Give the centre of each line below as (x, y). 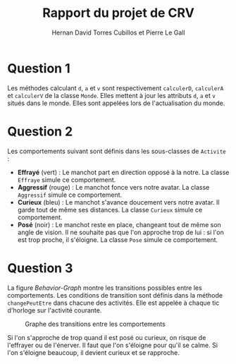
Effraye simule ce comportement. (67, 180)
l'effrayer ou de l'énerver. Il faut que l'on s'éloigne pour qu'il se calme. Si (113, 345)
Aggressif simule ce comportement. (70, 195)
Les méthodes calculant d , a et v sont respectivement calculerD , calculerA (116, 88)
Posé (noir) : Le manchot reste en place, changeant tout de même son (119, 224)
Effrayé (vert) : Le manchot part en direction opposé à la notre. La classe (123, 172)
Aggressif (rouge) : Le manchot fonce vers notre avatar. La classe (113, 187)
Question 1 (39, 68)
